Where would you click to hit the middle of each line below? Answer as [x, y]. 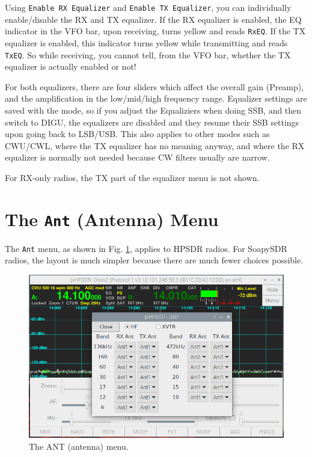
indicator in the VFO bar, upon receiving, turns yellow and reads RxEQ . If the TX [155, 31]
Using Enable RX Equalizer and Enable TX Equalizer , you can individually [148, 7]
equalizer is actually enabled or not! [71, 66]
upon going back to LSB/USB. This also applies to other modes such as [137, 134]
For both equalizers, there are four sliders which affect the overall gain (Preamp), [154, 86]
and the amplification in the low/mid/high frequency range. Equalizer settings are [156, 98]
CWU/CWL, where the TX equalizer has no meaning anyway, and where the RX [155, 145]
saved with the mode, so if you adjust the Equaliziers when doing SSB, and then [153, 110]
